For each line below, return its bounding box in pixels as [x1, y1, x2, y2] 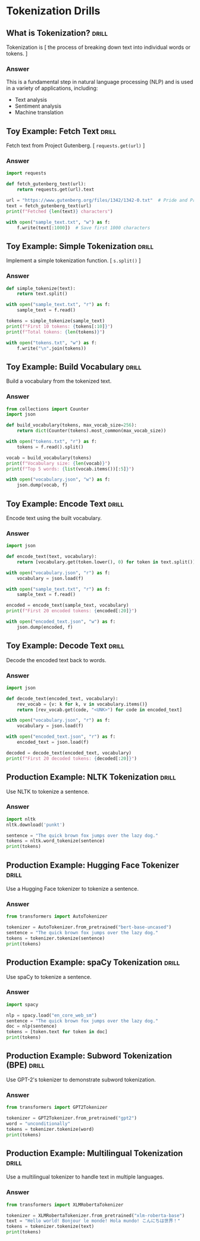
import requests [6, 170, 46, 176]
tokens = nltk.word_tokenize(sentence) [6, 838, 105, 844]
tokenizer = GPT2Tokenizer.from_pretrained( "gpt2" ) [6, 1115, 137, 1121]
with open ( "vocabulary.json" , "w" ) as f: [6, 476, 111, 483]
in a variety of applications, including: [6, 85, 98, 92]
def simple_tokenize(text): [6, 285, 76, 291]
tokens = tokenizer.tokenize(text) [6, 1224, 95, 1230]
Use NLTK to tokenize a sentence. [6, 788, 89, 795]
